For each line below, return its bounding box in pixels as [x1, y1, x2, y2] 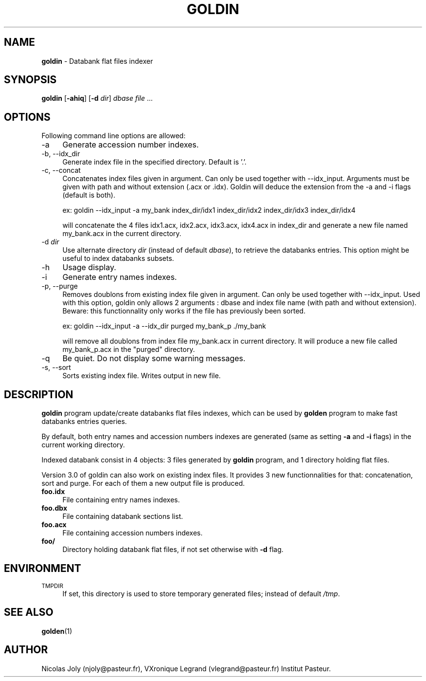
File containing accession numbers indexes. [62, 529, 203, 537]
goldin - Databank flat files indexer [41, 56, 153, 65]
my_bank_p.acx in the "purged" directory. [62, 345, 195, 354]
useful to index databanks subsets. [62, 254, 174, 263]
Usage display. [62, 262, 116, 273]
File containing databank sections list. [62, 512, 183, 521]
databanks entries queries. [41, 417, 127, 426]
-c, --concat [41, 166, 81, 175]
